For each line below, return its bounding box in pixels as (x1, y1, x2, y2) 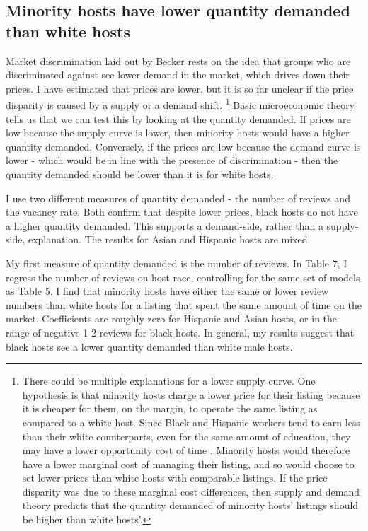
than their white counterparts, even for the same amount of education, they (22, 428, 351, 443)
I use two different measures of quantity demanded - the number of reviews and (6, 190, 350, 205)
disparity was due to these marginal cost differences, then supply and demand (22, 484, 360, 498)
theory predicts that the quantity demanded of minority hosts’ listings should (22, 498, 359, 513)
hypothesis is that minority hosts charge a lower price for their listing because (22, 387, 360, 402)
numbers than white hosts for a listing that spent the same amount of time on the (6, 297, 362, 312)
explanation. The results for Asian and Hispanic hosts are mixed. (28, 232, 311, 247)
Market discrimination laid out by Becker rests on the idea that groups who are (6, 53, 351, 68)
